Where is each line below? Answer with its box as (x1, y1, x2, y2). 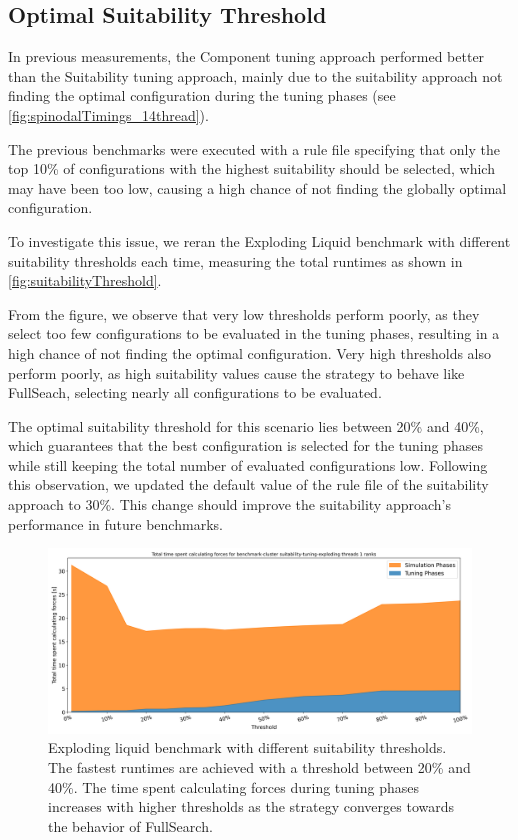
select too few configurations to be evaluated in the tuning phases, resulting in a (8, 323, 500, 344)
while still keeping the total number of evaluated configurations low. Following (8, 454, 488, 475)
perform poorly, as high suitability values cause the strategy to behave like (8, 362, 465, 383)
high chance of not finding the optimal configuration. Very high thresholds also (8, 342, 492, 363)
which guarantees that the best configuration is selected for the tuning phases (8, 435, 484, 456)
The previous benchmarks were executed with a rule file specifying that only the (8, 138, 500, 159)
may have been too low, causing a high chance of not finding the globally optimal (8, 177, 507, 198)
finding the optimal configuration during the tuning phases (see (8, 85, 396, 106)
